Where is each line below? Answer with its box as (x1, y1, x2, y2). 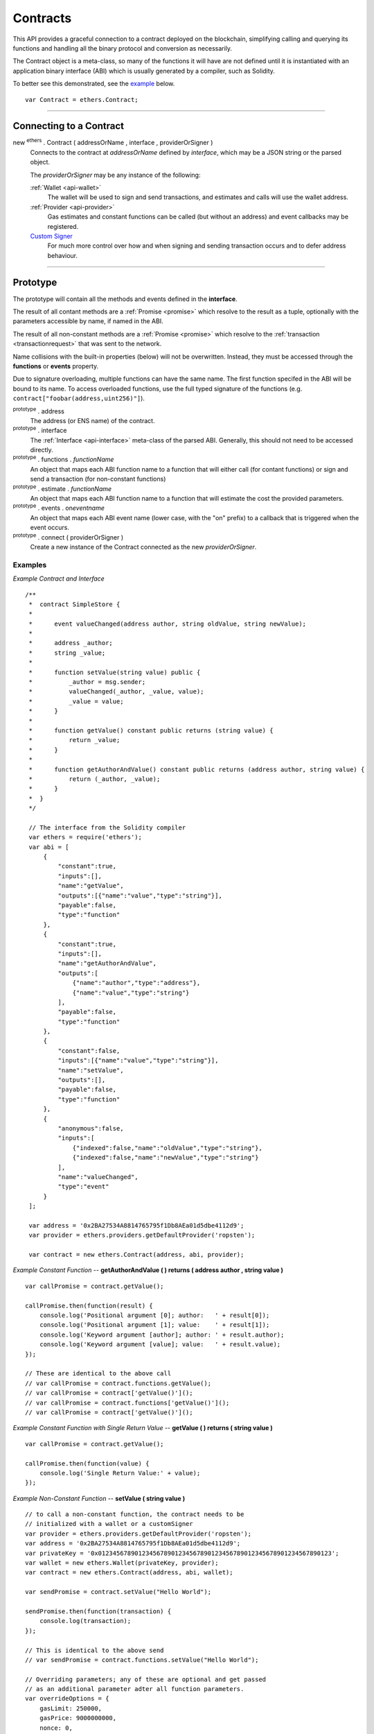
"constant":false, (57, 1047, 121, 1054)
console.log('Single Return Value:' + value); (39, 1469, 201, 1477)
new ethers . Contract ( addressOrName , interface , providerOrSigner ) (12, 137, 213, 147)
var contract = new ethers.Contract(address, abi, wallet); (25, 1568, 233, 1577)
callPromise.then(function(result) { (25, 1301, 154, 1310)
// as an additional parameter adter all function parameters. (25, 1685, 244, 1693)
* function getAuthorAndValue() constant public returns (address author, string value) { (28, 765, 365, 773)
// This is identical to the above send (25, 1646, 164, 1654)
